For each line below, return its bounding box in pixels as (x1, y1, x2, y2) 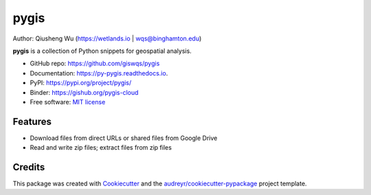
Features (12, 115, 52, 127)
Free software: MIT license (30, 97, 106, 106)
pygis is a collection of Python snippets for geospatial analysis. (12, 47, 192, 55)
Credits (12, 161, 45, 173)
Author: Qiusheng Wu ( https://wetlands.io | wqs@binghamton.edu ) (12, 34, 202, 43)
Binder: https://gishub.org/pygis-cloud (30, 88, 139, 96)
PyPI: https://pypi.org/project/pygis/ (30, 79, 132, 87)
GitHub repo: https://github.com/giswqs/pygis (30, 59, 160, 68)
